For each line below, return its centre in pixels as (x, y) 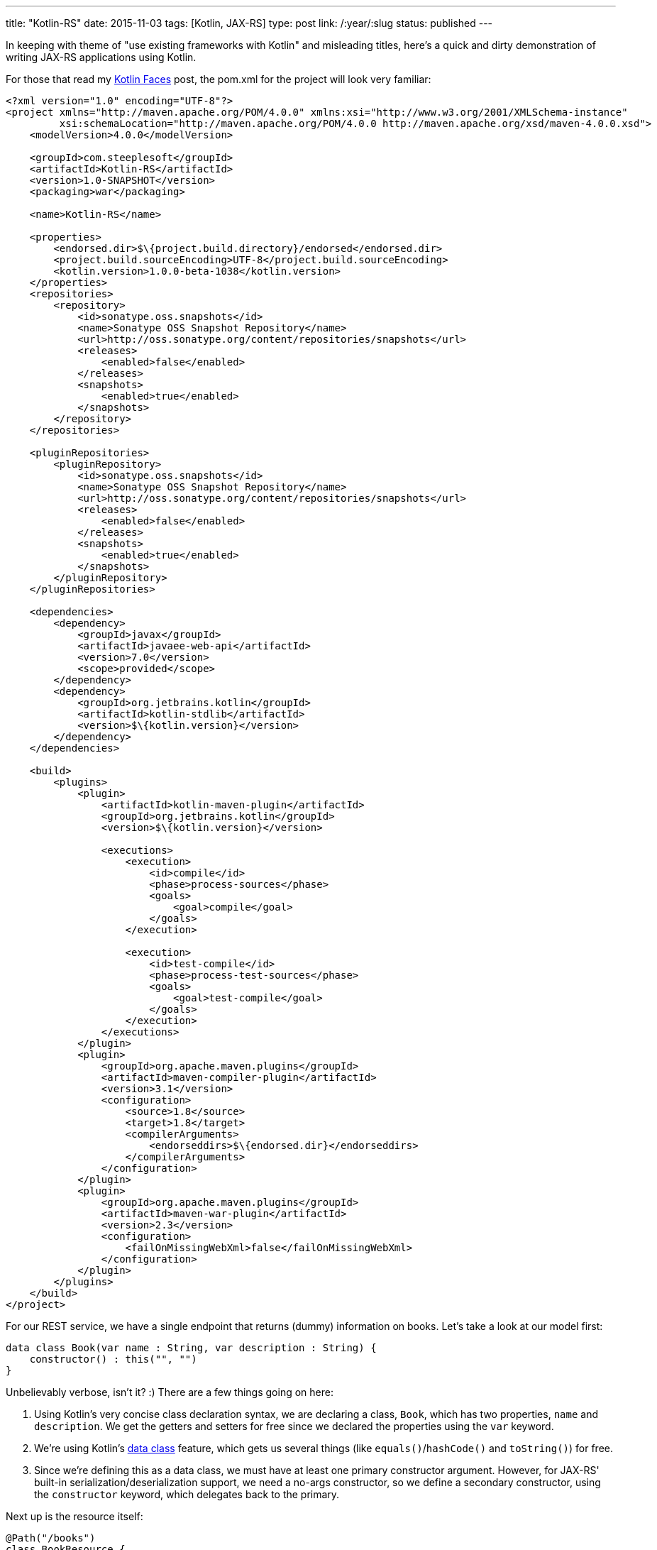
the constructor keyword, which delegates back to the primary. (187, 1494)
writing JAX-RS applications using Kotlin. (101, 57)
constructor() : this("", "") (113, 1359)
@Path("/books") (51, 1538)
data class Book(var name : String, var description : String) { (191, 1348)
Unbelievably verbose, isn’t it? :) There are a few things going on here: (170, 1392)
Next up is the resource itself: (74, 1516)
